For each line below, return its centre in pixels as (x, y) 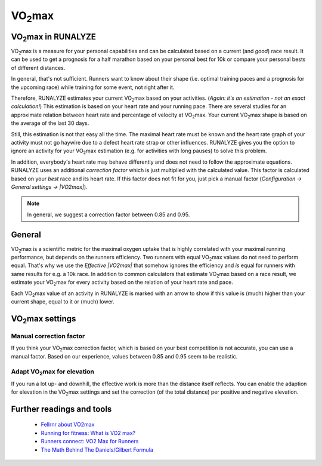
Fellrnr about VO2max (68, 425)
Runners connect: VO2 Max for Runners (90, 442)
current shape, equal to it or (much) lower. (63, 301)
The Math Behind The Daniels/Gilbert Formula (97, 450)
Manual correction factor (48, 336)
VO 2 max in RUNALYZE (54, 38)
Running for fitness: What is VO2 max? (88, 433)
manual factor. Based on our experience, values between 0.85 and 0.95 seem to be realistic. (124, 356)
